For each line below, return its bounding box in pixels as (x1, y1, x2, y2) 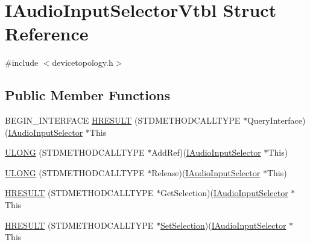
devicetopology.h (52, 56, 113, 69)
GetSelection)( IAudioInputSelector (160, 186, 288, 199)
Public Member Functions (5, 86, 170, 104)
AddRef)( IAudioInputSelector (151, 146, 261, 159)
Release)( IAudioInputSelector (151, 166, 261, 179)
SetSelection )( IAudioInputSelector (160, 218, 286, 231)
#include (5, 56, 39, 69)
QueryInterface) (247, 114, 306, 127)
